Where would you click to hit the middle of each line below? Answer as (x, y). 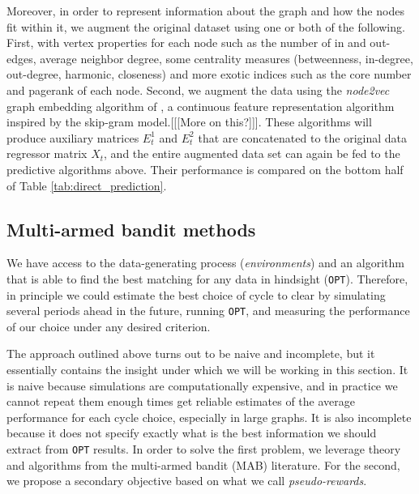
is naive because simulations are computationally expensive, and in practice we (202, 385)
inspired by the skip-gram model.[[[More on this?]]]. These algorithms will (189, 122)
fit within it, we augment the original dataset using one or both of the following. (206, 26)
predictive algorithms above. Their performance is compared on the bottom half (205, 169)
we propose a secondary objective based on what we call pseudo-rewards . (187, 481)
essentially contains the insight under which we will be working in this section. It (207, 370)
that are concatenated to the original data (302, 137)
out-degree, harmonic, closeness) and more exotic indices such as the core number (209, 74)
